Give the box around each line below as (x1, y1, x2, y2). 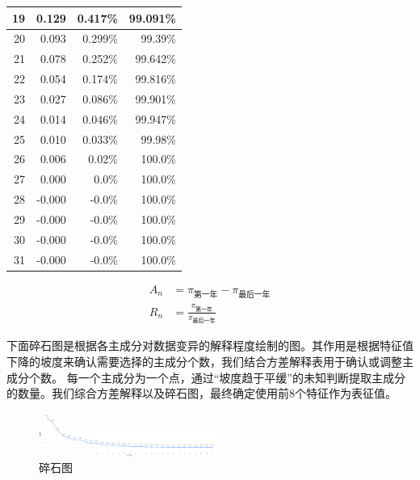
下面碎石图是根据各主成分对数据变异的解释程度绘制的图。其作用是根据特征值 (6, 337, 414, 354)
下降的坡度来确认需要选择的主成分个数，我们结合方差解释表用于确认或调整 (6, 352, 402, 369)
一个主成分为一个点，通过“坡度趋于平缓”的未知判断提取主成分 (78, 368, 405, 385)
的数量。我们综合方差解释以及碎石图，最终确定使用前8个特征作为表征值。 (6, 385, 397, 402)
